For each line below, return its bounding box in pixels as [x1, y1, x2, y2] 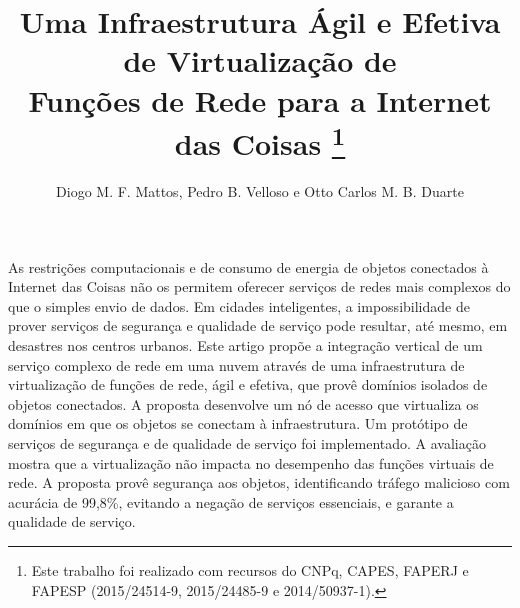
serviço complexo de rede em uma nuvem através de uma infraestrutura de [8, 354, 465, 375]
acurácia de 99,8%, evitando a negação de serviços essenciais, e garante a [8, 491, 454, 512]
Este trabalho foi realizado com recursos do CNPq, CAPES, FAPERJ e [31, 559, 469, 580]
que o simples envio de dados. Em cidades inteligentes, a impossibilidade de [8, 295, 470, 316]
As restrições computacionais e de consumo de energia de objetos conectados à [8, 256, 489, 277]
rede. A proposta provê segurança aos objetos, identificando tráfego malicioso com [8, 472, 510, 493]
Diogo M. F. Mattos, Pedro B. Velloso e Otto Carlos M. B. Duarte [56, 181, 464, 202]
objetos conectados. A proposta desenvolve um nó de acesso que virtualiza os [8, 393, 479, 414]
